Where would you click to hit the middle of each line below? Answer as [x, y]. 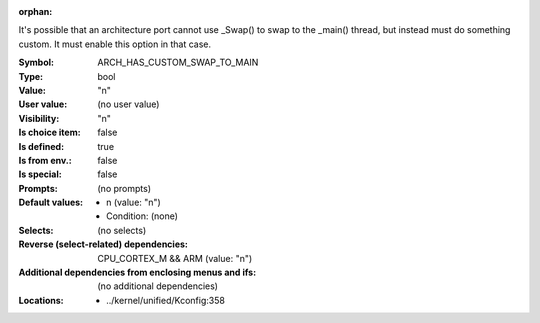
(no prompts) [124, 188]
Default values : [51, 202]
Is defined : [41, 146]
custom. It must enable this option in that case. [115, 44]
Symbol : [36, 62]
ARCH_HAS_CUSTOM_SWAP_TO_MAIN [178, 62]
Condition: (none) [142, 216]
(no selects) [122, 230]
